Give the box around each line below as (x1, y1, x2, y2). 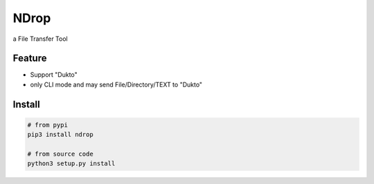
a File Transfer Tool (12, 35, 69, 43)
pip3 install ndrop (27, 131, 93, 138)
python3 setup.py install (27, 160, 116, 167)
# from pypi (27, 121, 69, 129)
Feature (12, 53, 47, 64)
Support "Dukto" (30, 71, 78, 79)
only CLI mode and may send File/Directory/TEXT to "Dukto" (30, 80, 203, 89)
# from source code (27, 150, 93, 158)
